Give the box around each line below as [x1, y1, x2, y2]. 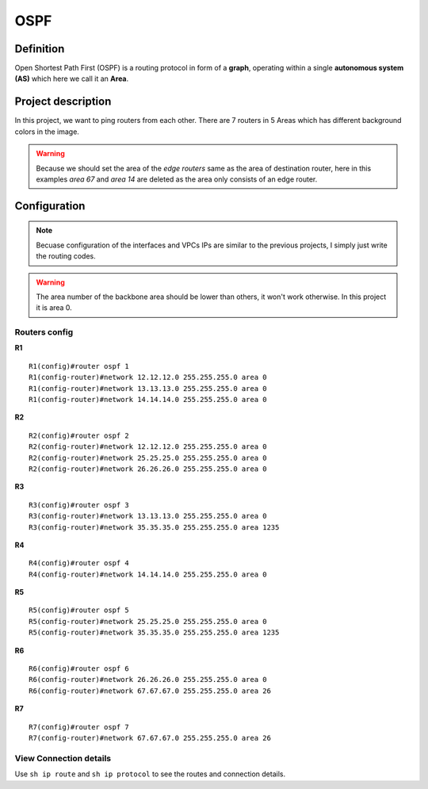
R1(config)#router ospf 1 [29, 362, 130, 370]
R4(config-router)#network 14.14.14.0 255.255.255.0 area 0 [29, 569, 267, 579]
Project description [14, 95, 112, 109]
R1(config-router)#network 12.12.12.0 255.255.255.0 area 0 [29, 373, 267, 382]
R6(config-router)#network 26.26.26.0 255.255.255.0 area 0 [29, 675, 267, 684]
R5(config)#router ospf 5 [29, 606, 130, 615]
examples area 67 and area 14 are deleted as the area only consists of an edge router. [36, 174, 318, 184]
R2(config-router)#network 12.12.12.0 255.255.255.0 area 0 [29, 442, 267, 451]
